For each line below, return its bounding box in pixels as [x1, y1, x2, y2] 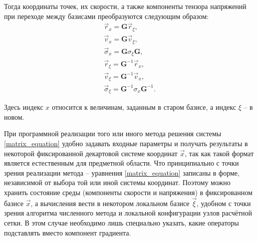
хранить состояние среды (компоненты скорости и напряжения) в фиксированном [4, 187, 253, 197]
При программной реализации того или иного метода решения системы [4, 128, 222, 139]
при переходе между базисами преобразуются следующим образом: [4, 10, 209, 21]
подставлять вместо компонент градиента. [4, 227, 131, 238]
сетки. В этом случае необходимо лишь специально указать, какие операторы [4, 218, 239, 228]
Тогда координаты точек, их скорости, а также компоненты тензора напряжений [4, 1, 247, 11]
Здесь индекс [4, 102, 43, 112]
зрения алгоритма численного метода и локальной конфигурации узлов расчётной [4, 208, 253, 218]
